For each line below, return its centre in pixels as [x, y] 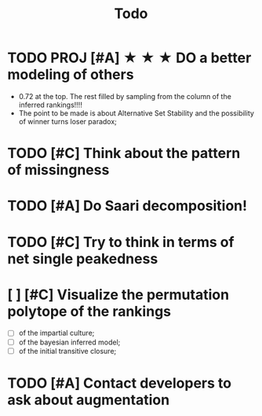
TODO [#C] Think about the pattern [124, 153]
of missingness [58, 170]
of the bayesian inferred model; [69, 342]
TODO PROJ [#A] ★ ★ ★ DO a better [129, 58]
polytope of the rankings [89, 311]
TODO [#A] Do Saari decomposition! [127, 206]
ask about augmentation [89, 400]
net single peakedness [83, 258]
